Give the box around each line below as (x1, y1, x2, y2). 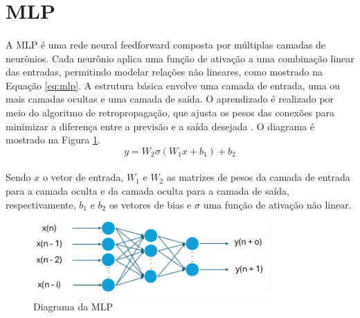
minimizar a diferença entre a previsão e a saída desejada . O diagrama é (6, 118, 315, 133)
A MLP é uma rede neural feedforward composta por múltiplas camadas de (6, 37, 326, 51)
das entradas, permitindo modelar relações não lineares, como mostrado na (6, 64, 323, 79)
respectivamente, (6, 197, 76, 211)
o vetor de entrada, (42, 170, 124, 184)
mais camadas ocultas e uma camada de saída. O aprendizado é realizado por (6, 91, 334, 106)
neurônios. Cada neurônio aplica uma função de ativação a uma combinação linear (6, 51, 354, 65)
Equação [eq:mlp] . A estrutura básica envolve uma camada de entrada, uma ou (6, 78, 341, 92)
